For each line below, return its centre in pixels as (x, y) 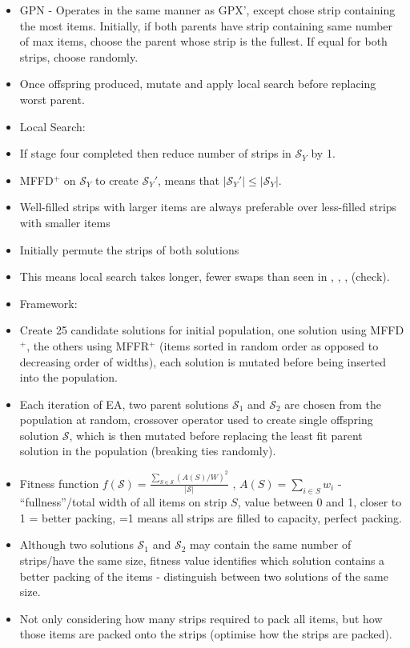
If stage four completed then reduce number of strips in (155, 153)
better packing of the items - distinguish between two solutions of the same (204, 576)
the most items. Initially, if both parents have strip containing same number (206, 25)
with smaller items (65, 222)
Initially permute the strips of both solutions (129, 249)
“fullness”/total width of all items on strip (123, 502)
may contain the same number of (271, 544)
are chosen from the (333, 404)
